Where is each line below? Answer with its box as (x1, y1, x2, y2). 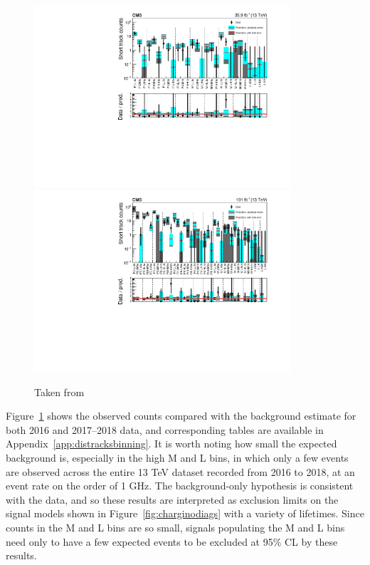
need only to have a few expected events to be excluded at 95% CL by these (6, 534, 338, 549)
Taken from (34, 384, 85, 399)
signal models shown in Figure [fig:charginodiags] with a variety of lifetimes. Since (6, 506, 364, 521)
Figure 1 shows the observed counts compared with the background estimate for (6, 408, 356, 423)
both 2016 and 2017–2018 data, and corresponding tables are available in (6, 422, 324, 437)
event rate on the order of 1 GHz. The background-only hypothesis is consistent (6, 478, 354, 493)
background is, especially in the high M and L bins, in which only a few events (6, 450, 349, 465)
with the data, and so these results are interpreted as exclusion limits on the (6, 492, 339, 507)
